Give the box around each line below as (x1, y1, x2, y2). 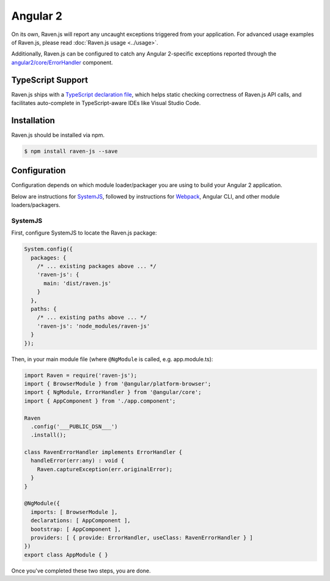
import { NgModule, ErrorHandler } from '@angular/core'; (24, 389, 202, 396)
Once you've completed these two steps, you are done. (11, 567, 151, 574)
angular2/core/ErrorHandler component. (11, 59, 113, 66)
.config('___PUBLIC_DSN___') (31, 423, 119, 430)
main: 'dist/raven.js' (43, 280, 112, 287)
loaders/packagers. (11, 202, 61, 209)
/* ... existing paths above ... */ (37, 314, 147, 321)
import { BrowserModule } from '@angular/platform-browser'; (24, 380, 211, 387)
